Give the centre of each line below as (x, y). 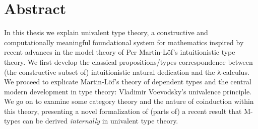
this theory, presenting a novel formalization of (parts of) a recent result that (123, 111)
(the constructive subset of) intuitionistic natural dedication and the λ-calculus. (127, 72)
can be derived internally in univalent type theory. (101, 121)
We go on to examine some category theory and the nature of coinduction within (129, 101)
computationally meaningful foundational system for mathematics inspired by (124, 42)
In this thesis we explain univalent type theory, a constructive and (106, 32)
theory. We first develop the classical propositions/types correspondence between (128, 61)
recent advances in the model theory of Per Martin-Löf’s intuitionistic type (120, 52)
